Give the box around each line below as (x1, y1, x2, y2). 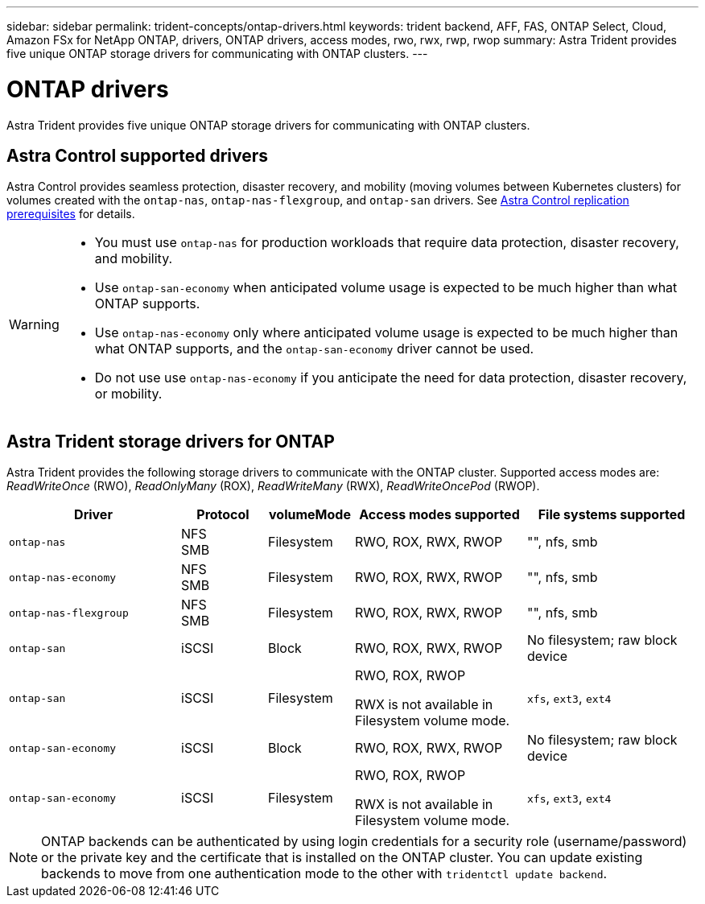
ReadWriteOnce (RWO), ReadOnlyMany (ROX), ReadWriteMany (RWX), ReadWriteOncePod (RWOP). (6, 479, 540, 493)
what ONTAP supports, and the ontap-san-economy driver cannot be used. (94, 341, 534, 357)
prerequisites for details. (6, 207, 135, 221)
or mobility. (94, 386, 163, 402)
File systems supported (538, 506, 686, 523)
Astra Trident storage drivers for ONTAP (6, 431, 335, 452)
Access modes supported (359, 506, 520, 523)
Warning (9, 316, 60, 333)
